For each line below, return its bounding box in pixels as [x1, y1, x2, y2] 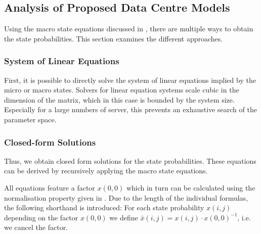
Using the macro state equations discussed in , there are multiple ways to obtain [4, 23, 253, 34]
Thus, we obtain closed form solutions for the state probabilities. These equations [4, 155, 256, 166]
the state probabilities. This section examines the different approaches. [4, 33, 223, 43]
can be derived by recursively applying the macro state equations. [4, 165, 208, 176]
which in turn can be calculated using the [126, 182, 255, 193]
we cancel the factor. [4, 222, 68, 232]
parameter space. [4, 114, 57, 124]
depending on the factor [4, 212, 78, 222]
